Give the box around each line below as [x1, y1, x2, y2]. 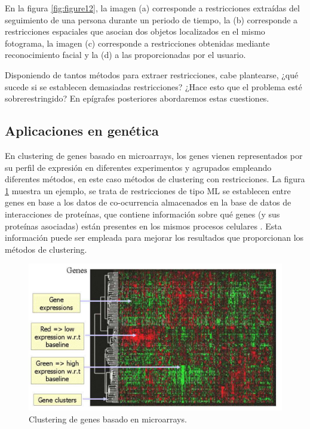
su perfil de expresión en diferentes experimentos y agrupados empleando [5, 161, 272, 173]
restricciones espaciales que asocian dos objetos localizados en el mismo [5, 25, 265, 38]
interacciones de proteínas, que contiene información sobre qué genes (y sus [5, 207, 280, 220]
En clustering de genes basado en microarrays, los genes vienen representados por [5, 149, 303, 161]
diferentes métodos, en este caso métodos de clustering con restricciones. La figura [5, 173, 305, 185]
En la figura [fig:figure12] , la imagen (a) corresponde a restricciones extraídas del [5, 2, 300, 14]
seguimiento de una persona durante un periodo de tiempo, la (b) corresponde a [5, 13, 298, 26]
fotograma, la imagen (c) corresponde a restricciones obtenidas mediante [5, 36, 270, 49]
